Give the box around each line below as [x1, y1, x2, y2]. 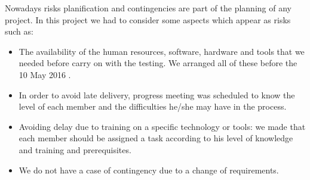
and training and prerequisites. [19, 143, 131, 156]
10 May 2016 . [19, 68, 71, 80]
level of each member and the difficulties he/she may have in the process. [19, 100, 287, 113]
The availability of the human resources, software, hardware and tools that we [19, 45, 305, 57]
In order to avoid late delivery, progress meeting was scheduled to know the [19, 88, 295, 101]
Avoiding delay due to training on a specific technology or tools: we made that [19, 120, 306, 132]
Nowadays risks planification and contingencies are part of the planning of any [5, 2, 291, 14]
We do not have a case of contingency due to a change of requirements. [19, 163, 279, 176]
